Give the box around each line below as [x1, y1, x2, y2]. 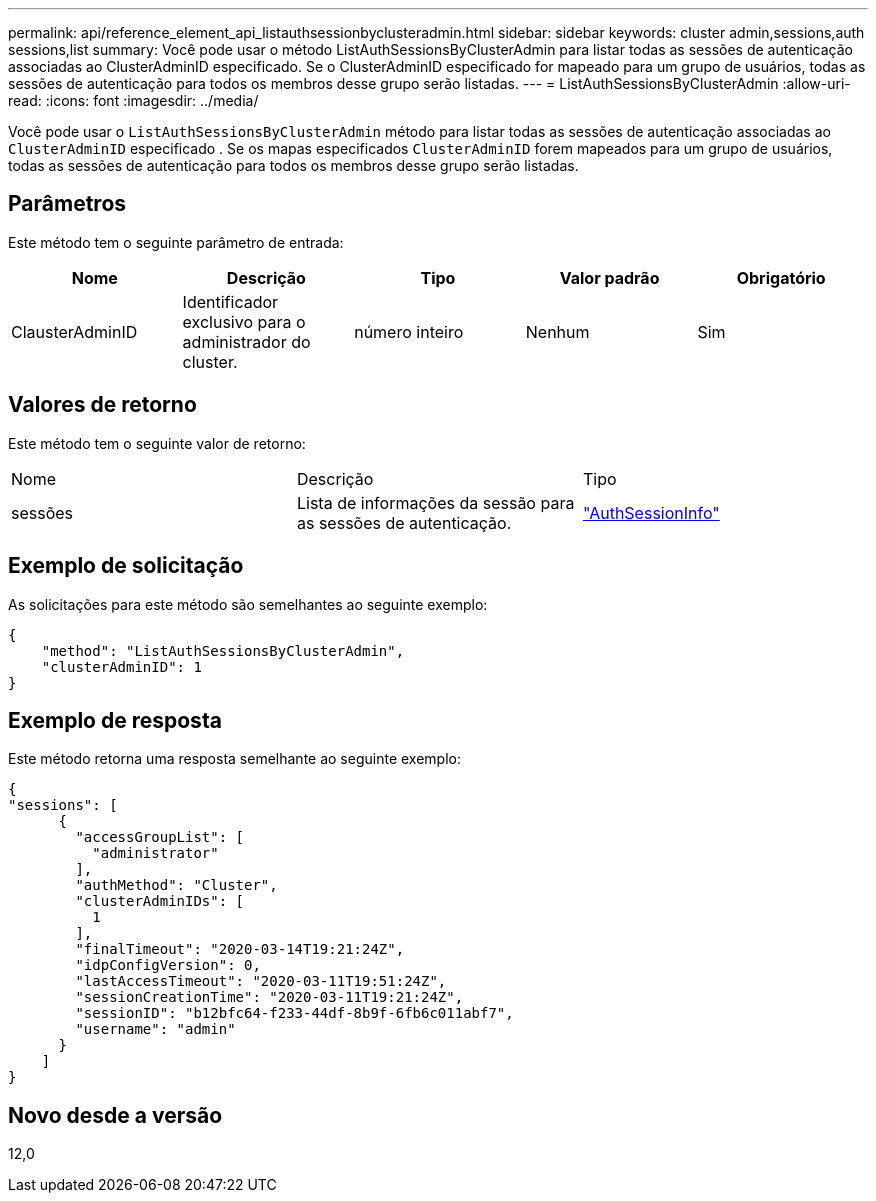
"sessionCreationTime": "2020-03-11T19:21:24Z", [75, 989, 464, 1006]
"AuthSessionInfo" [582, 502, 720, 523]
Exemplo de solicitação [8, 553, 244, 579]
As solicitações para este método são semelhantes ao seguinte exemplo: [8, 595, 488, 613]
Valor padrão [559, 267, 660, 288]
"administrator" [92, 845, 219, 862]
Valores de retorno [8, 392, 197, 418]
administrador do [182, 331, 311, 352]
